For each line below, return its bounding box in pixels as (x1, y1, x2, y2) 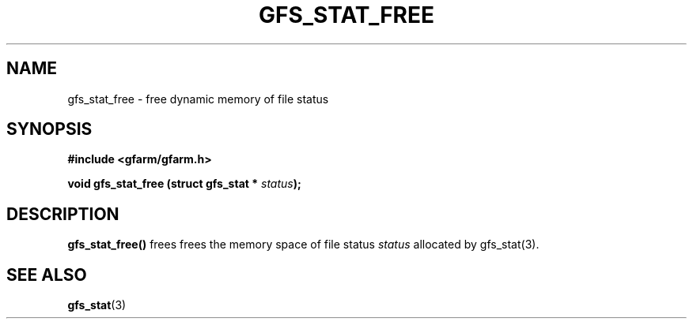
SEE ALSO (6, 264, 87, 285)
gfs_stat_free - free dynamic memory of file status (67, 92, 329, 106)
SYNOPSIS (6, 119, 93, 140)
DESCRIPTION (6, 204, 119, 224)
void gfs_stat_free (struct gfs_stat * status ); (67, 177, 301, 191)
